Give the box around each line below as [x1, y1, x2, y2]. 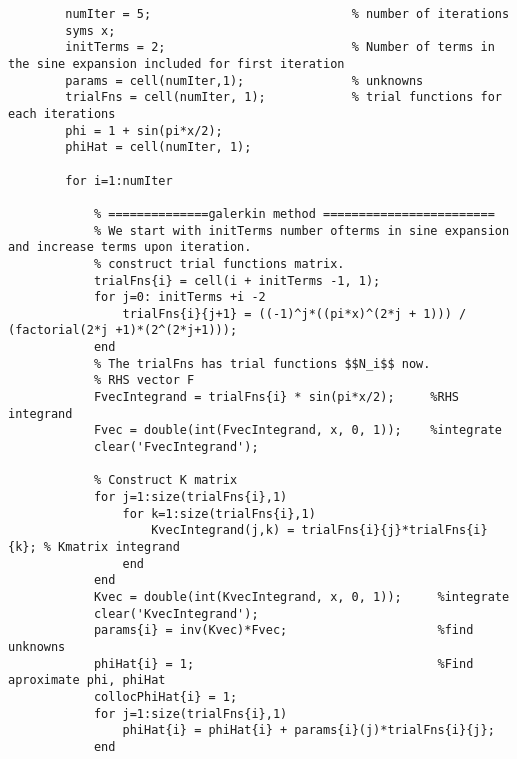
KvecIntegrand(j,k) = [151, 523, 295, 538]
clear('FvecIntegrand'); [93, 440, 259, 455]
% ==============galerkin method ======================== [93, 206, 495, 221]
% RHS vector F [93, 373, 195, 388]
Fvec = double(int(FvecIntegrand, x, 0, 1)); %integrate [93, 423, 502, 438]
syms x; [65, 23, 116, 38]
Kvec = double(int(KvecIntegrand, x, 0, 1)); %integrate [93, 589, 510, 604]
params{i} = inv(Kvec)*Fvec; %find [93, 623, 474, 638]
